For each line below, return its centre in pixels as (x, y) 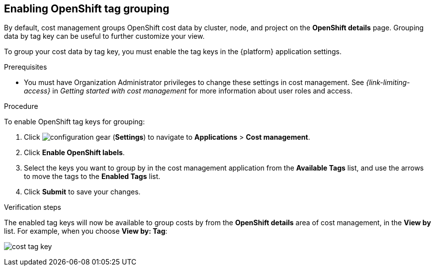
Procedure (21, 106)
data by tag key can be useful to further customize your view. (104, 36)
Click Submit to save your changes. (82, 192)
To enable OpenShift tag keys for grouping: (75, 122)
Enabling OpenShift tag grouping (87, 9)
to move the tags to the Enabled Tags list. (92, 177)
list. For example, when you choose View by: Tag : (86, 231)
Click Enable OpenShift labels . (74, 153)
